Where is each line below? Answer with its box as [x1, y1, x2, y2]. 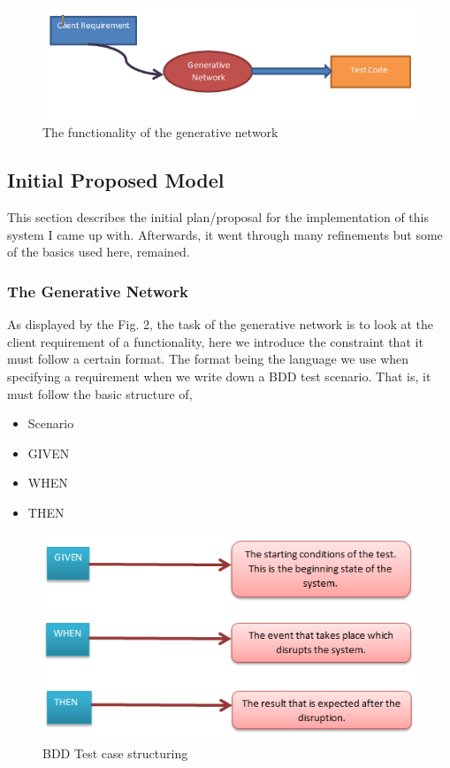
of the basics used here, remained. [7, 242, 190, 261]
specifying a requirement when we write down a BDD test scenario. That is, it [7, 367, 431, 385]
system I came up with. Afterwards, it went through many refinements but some [7, 225, 443, 243]
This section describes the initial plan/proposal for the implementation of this [7, 208, 429, 227]
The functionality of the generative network [42, 123, 278, 142]
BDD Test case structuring [42, 744, 188, 763]
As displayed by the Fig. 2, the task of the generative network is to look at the [7, 315, 433, 334]
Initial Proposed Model [7, 166, 225, 194]
